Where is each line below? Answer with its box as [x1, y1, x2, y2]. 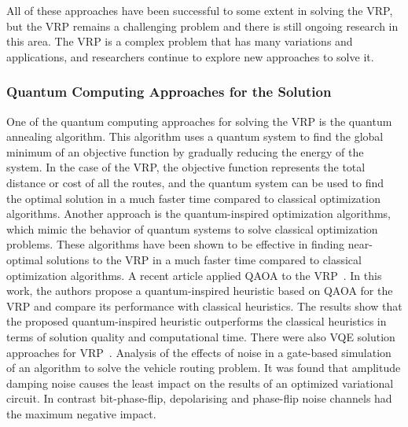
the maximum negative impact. [6, 405, 156, 421]
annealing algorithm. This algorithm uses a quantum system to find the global [6, 128, 384, 145]
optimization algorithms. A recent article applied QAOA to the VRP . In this [6, 267, 382, 283]
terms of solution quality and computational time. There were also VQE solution [6, 328, 395, 344]
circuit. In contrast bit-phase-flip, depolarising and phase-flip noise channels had [6, 390, 392, 407]
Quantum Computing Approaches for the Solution [6, 82, 332, 101]
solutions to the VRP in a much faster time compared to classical [46, 251, 362, 267]
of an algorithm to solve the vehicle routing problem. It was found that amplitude [6, 359, 401, 376]
